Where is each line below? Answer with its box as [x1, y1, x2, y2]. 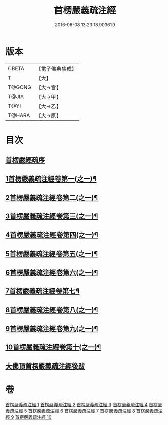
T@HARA [8, 112, 30, 119]
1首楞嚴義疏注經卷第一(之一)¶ [5, 174, 97, 183]
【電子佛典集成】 [36, 65, 77, 72]
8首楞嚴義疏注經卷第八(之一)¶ [5, 306, 98, 314]
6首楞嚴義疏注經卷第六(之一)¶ [5, 268, 98, 277]
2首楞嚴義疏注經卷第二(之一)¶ [5, 194, 98, 202]
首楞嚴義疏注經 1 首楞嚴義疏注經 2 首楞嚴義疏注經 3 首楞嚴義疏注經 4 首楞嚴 [5, 401, 162, 407]
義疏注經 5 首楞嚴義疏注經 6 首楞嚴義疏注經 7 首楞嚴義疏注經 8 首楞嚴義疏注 [5, 408, 163, 414]
